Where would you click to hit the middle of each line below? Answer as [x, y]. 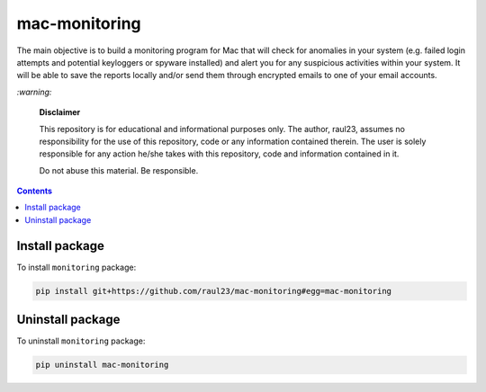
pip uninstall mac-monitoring [102, 365]
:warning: [34, 92]
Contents [35, 191]
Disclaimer [60, 112]
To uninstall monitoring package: [81, 341]
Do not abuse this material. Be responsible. [119, 170]
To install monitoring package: [76, 267]
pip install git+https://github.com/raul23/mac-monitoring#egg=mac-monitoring [213, 291]
